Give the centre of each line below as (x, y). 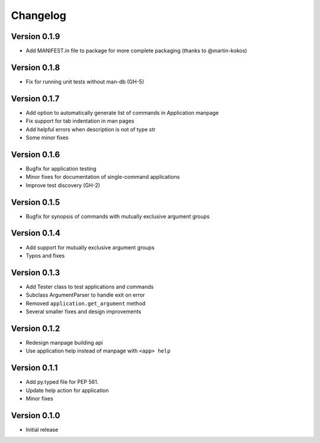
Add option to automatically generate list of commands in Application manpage (122, 113)
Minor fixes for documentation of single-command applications (103, 177)
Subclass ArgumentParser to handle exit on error (85, 295)
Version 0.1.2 (36, 328)
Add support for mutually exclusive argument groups (90, 247)
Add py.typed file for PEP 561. (62, 382)
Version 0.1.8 (36, 67)
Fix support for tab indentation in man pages (80, 121)
